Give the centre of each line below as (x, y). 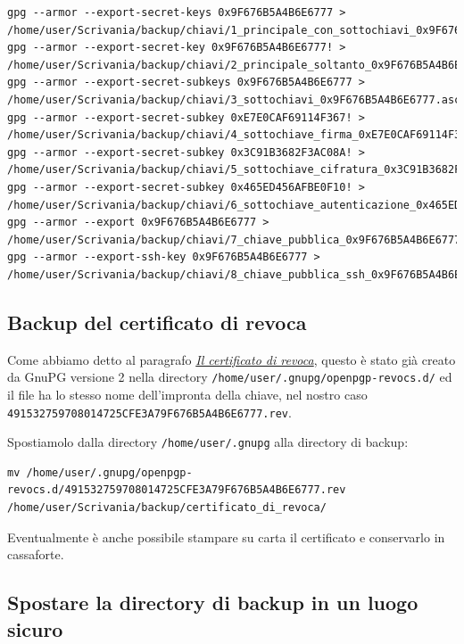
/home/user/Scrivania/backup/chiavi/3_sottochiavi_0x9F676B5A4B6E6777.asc (234, 99)
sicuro (35, 628)
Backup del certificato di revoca (157, 322)
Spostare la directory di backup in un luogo (213, 603)
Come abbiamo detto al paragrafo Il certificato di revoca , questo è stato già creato (232, 359)
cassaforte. (36, 554)
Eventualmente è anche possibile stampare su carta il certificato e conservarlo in (226, 537)
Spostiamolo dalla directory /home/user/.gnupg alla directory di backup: (208, 442)
